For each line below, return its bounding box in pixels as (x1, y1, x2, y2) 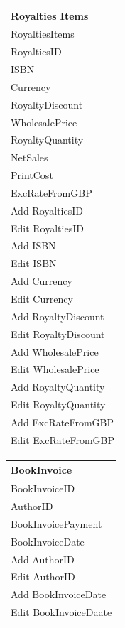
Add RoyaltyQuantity (11, 379, 105, 394)
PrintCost (11, 168, 53, 183)
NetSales (11, 150, 48, 165)
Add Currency (11, 274, 72, 288)
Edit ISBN (11, 256, 57, 271)
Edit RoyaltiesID (11, 220, 84, 235)
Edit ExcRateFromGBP (11, 432, 114, 447)
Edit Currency (11, 291, 73, 305)
